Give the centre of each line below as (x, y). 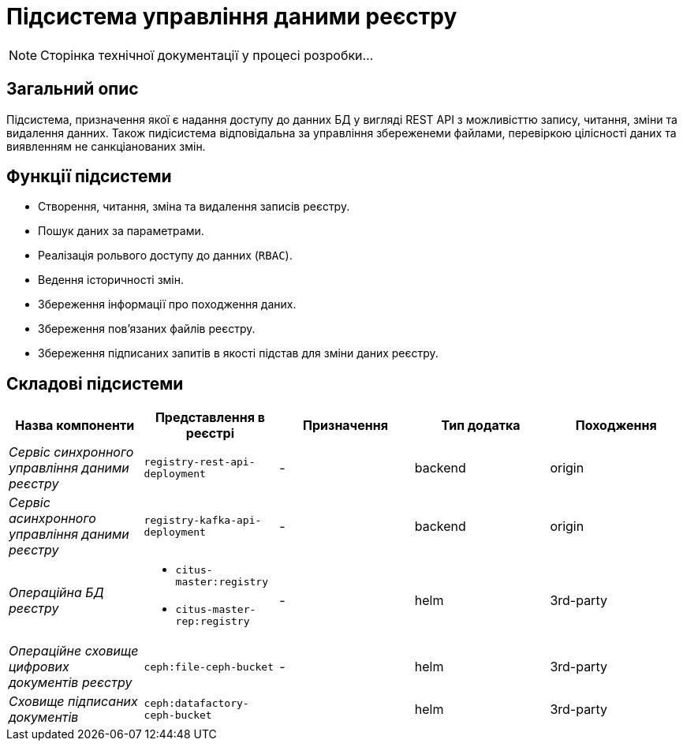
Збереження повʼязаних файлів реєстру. (147, 329)
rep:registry (213, 622)
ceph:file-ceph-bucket (209, 667)
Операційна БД (56, 593)
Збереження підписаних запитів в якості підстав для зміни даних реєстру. (238, 353)
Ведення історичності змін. (111, 280)
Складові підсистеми (95, 383)
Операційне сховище (74, 651)
